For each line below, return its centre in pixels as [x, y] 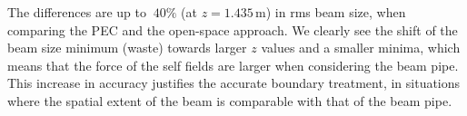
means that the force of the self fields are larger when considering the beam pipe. [233, 65]
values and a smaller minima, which [361, 48]
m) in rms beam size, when [331, 12]
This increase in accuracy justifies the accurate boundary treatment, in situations [234, 83]
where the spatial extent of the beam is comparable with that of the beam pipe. [230, 100]
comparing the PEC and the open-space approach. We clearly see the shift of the [233, 29]
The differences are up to [77, 12]
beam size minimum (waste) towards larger [127, 48]
